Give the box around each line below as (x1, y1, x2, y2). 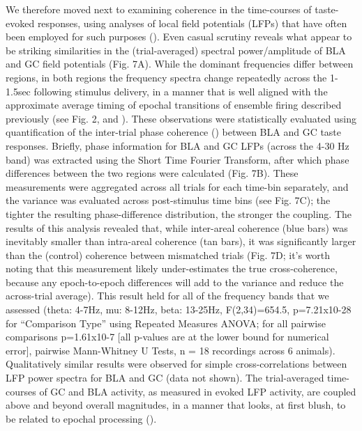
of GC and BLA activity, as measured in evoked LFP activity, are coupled (39, 384, 356, 398)
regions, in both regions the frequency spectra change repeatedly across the (6, 70, 327, 84)
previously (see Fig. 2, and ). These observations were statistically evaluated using (6, 111, 356, 125)
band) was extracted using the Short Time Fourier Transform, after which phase (6, 152, 349, 166)
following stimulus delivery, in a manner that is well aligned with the (33, 84, 328, 98)
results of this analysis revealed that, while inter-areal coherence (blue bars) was (6, 220, 348, 235)
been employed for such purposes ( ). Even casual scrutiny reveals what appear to (6, 29, 352, 44)
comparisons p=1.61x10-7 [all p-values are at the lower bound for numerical (6, 329, 329, 344)
